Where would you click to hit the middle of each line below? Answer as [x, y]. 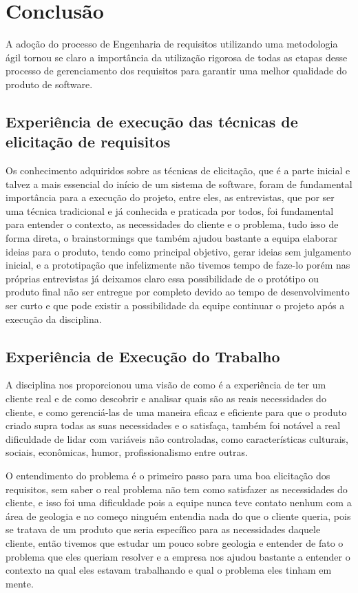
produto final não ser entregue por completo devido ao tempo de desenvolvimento [178, 292]
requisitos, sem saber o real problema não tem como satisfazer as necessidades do [177, 489]
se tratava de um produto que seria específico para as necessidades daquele [163, 529]
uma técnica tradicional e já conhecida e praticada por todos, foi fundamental [170, 210]
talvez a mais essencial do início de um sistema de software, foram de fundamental [179, 184]
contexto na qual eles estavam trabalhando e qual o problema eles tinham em [169, 570]
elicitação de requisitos [88, 142]
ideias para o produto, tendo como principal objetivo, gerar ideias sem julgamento [178, 251]
